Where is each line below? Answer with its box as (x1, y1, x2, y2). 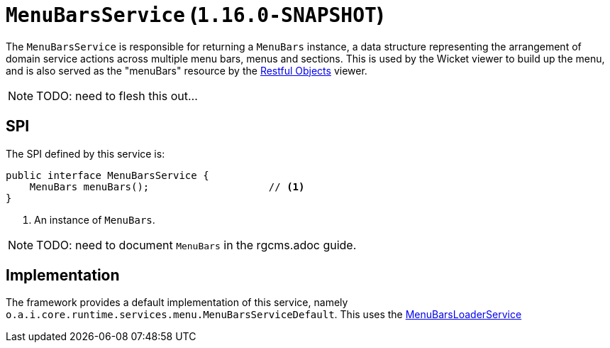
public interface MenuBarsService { (6, 169, 209, 181)
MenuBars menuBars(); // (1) (29, 180, 305, 192)
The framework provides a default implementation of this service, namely (6, 296, 348, 309)
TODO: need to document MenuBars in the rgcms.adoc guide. (36, 237, 357, 252)
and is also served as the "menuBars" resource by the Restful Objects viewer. (6, 64, 367, 77)
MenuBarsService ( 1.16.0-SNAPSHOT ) (6, 3, 384, 27)
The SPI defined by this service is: (6, 147, 165, 160)
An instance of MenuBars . (34, 213, 155, 226)
